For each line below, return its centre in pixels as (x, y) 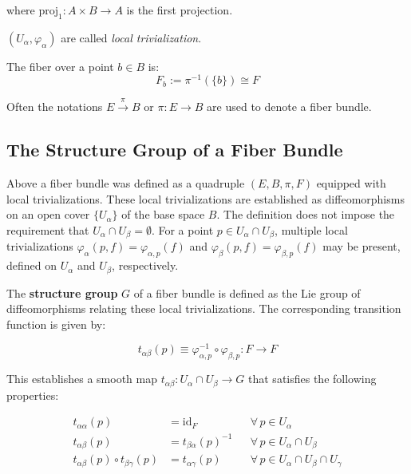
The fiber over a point (60, 66)
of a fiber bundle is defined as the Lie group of (247, 292)
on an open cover (48, 214)
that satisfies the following (312, 379)
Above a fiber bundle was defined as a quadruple (126, 183)
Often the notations (55, 107)
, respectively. (145, 265)
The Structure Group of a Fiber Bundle (175, 150)
